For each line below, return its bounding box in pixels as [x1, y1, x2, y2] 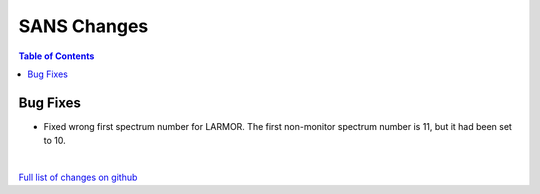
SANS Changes [18, 15, 149, 37]
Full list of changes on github [18, 171, 138, 184]
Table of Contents [18, 50, 95, 62]
